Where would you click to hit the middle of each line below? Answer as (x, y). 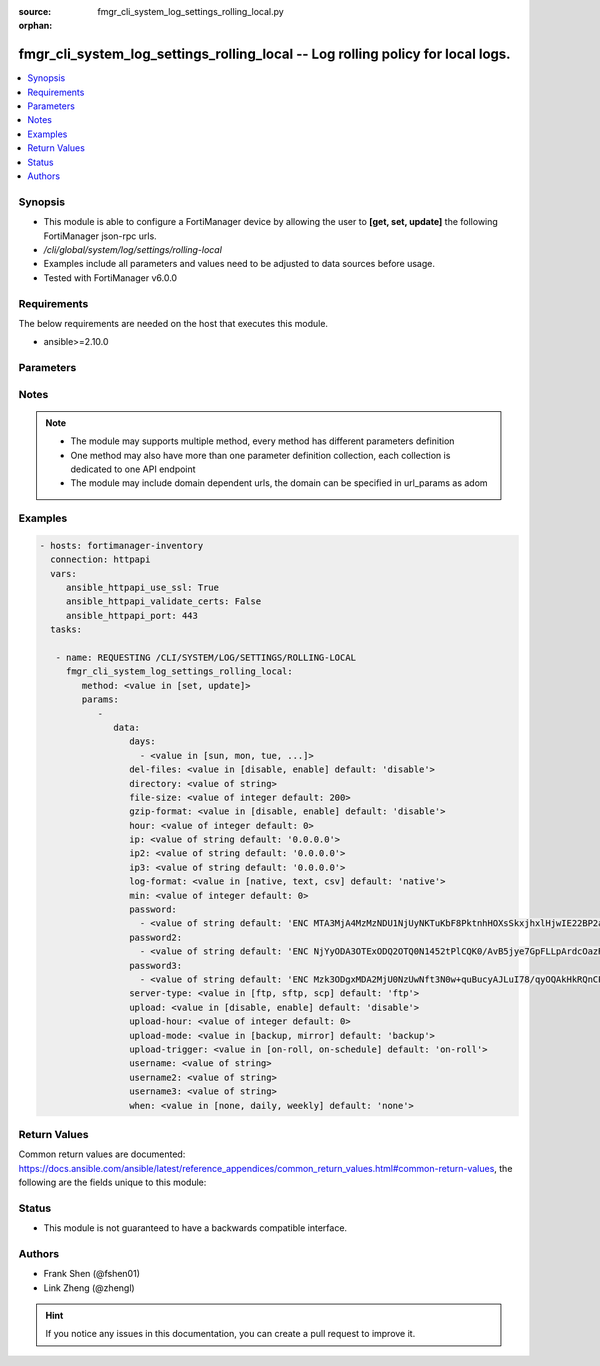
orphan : (35, 26)
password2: (155, 937)
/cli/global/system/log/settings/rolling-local (132, 249)
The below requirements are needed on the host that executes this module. (173, 323)
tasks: (66, 629)
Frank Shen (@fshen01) (91, 1274)
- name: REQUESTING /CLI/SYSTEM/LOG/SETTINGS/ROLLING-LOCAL (206, 658)
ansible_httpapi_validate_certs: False (163, 601)
